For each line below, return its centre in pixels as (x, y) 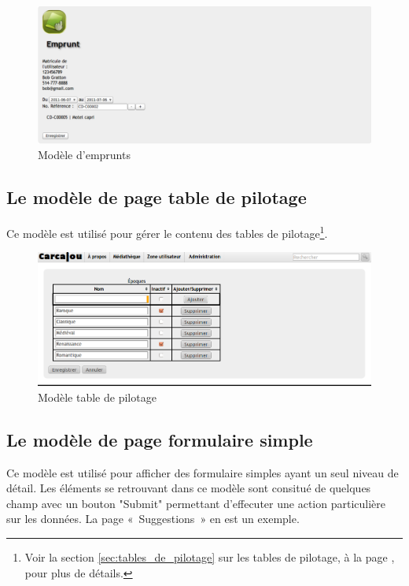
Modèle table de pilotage (97, 397)
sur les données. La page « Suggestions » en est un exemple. (153, 519)
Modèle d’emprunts (84, 155)
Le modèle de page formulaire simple (160, 439)
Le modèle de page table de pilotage (157, 197)
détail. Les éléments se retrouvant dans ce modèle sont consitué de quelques (189, 488)
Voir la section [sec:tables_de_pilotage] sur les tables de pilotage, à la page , (210, 556)
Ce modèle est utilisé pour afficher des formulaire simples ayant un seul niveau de (203, 472)
